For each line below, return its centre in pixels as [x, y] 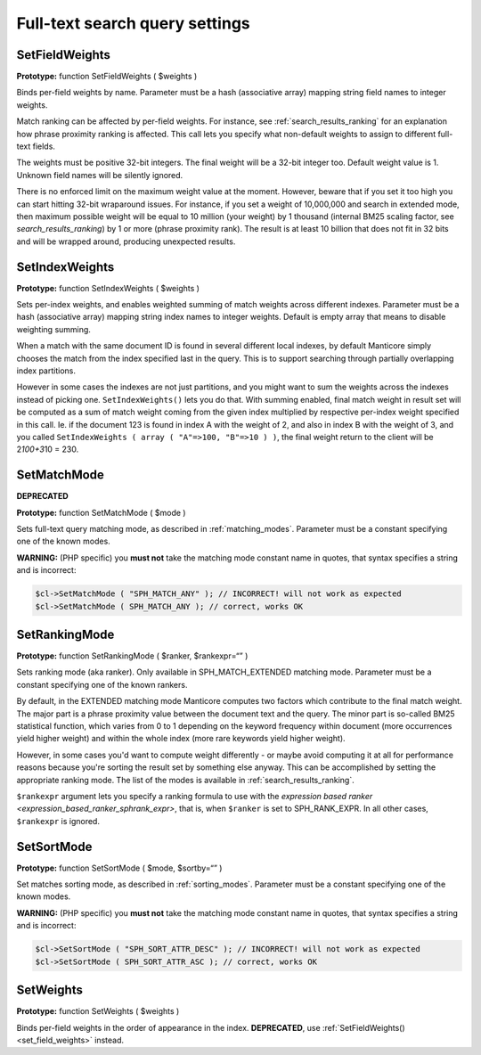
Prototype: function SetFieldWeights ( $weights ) [107, 77]
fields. [44, 146]
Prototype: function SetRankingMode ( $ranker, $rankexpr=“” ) [132, 656]
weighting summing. [53, 329]
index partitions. [46, 371]
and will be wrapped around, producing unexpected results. [126, 241]
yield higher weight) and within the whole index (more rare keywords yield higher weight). [181, 739]
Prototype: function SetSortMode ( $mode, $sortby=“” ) [119, 868]
